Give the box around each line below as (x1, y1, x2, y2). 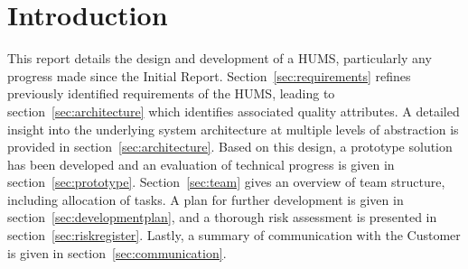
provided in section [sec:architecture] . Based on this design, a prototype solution (7, 137, 453, 156)
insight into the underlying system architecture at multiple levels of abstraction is (7, 119, 459, 138)
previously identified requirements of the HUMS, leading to (7, 84, 335, 103)
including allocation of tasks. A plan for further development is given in (7, 190, 404, 209)
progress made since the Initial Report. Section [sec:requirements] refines (7, 66, 411, 85)
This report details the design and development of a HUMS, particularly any (7, 49, 432, 68)
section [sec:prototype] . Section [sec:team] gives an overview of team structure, (7, 172, 445, 191)
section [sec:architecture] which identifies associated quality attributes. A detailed (7, 101, 460, 120)
